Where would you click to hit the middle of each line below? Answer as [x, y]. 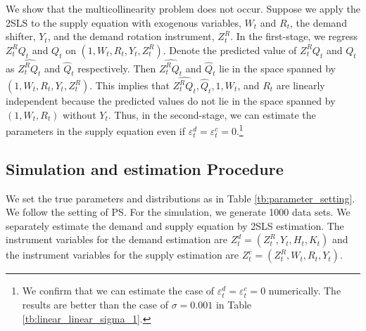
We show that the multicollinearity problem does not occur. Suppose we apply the [183, 8]
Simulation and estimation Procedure [145, 168]
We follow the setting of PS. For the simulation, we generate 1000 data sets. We [178, 212]
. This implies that [130, 85]
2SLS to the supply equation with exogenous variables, [124, 22]
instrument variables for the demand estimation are [116, 239]
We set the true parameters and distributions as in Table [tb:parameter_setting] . [181, 198]
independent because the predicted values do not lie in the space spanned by [171, 101]
